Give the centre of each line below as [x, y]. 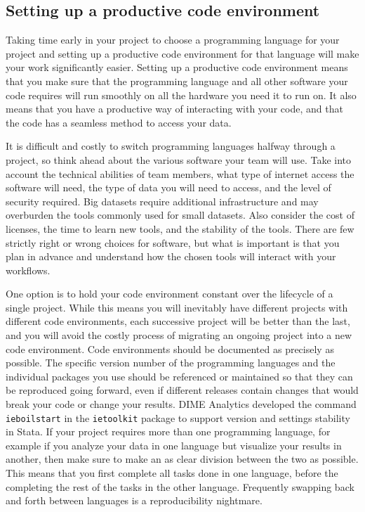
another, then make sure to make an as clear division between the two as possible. [182, 459]
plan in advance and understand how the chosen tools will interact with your [171, 256]
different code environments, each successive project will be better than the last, [178, 321]
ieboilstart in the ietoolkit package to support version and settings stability [178, 417]
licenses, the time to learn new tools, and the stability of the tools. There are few [180, 228]
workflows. [28, 270]
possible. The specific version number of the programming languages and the [171, 363]
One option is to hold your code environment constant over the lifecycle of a [170, 294]
